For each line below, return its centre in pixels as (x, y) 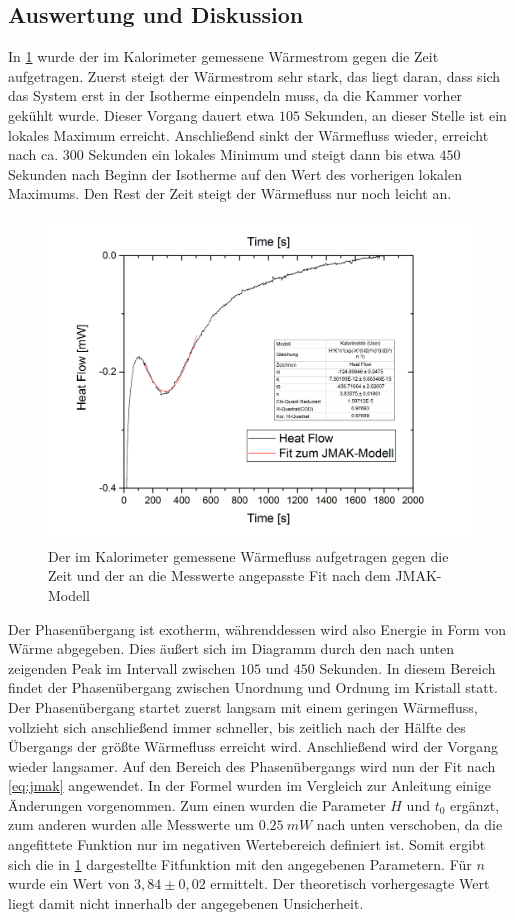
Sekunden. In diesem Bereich (407, 667)
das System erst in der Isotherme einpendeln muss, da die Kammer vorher (235, 95)
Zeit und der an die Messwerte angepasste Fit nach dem (219, 575)
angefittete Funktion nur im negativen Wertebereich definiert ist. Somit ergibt (247, 844)
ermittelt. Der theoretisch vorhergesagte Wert (350, 883)
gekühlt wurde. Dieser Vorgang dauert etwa (141, 114)
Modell (69, 594)
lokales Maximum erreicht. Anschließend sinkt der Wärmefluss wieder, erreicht (248, 134)
